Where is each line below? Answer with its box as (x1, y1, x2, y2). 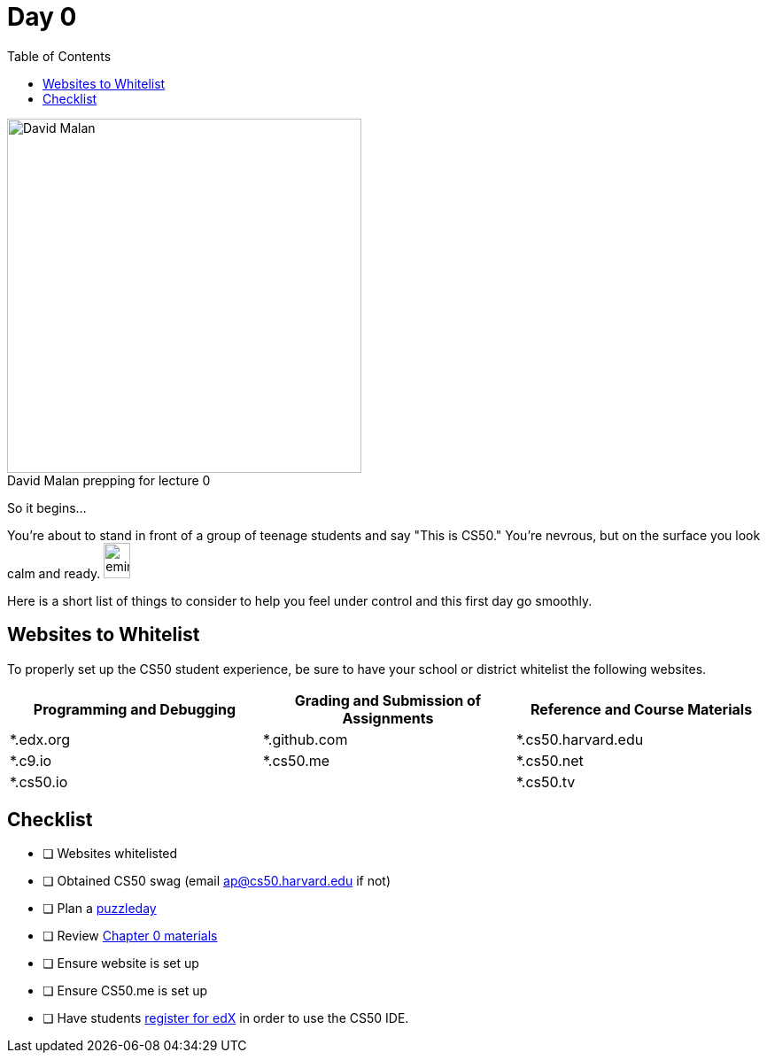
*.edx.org (10, 730, 71, 748)
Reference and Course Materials (530, 700, 753, 718)
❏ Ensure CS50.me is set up (43, 983, 208, 999)
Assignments (342, 708, 434, 727)
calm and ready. (7, 565, 101, 581)
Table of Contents (7, 48, 112, 64)
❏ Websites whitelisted (43, 846, 178, 862)
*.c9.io (10, 751, 52, 770)
